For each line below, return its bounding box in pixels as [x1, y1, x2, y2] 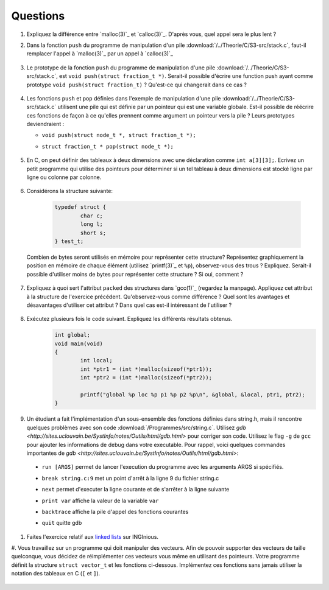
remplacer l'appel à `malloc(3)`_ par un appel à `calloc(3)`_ [26, 50, 174, 57]
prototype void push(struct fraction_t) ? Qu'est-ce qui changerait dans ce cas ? [26, 81, 247, 88]
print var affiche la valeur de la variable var [41, 497, 159, 504]
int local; [80, 357, 113, 364]
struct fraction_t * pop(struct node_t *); [41, 143, 174, 150]
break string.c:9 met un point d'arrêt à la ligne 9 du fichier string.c [41, 474, 219, 482]
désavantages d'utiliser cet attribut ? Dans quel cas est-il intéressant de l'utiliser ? [26, 301, 232, 309]
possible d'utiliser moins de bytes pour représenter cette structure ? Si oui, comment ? [26, 270, 244, 278]
